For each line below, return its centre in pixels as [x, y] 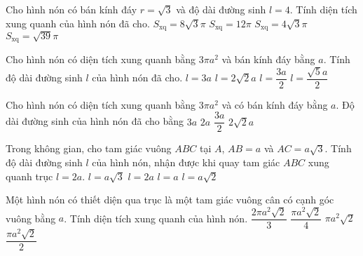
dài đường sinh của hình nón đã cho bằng [95, 121]
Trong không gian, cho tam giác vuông [89, 148]
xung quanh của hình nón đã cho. [78, 23]
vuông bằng [31, 218]
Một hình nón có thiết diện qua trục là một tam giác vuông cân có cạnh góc [170, 200]
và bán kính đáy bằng [268, 59]
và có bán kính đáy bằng [275, 104]
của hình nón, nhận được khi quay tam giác [186, 162]
